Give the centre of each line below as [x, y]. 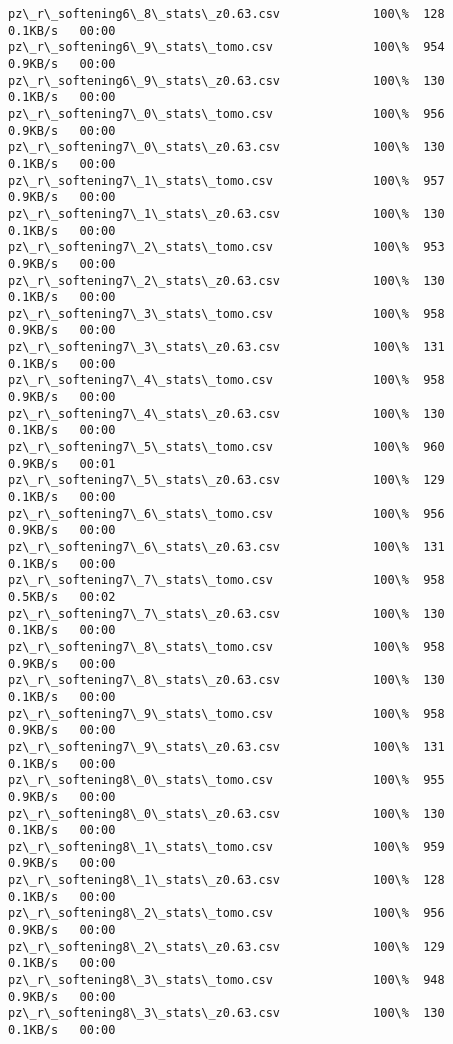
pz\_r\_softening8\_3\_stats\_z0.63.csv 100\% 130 [226, 1013]
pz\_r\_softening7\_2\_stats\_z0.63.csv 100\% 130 [226, 280]
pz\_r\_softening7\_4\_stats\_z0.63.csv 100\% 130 [226, 413]
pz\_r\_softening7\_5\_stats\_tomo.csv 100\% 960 [226, 447]
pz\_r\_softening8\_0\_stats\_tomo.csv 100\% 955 [226, 780]
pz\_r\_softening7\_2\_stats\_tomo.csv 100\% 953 [226, 247]
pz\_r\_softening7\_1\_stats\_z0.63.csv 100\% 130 [226, 213]
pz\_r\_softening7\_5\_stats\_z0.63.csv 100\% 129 [226, 480]
